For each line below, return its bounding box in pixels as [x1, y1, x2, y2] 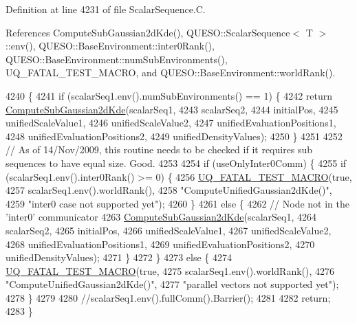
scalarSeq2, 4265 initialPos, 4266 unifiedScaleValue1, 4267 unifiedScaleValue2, [6, 223, 332, 237]
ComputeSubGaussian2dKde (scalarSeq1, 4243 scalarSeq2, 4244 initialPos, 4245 [6, 102, 338, 116]
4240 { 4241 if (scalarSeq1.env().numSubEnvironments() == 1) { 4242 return [6, 88, 333, 102]
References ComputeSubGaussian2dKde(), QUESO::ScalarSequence [6, 25, 290, 39]
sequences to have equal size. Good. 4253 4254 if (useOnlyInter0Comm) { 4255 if [6, 155, 347, 170]
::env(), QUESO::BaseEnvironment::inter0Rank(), [6, 38, 215, 53]
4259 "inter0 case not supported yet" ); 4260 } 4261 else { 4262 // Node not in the [6, 196, 350, 210]
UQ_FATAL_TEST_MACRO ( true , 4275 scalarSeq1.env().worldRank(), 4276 [6, 263, 334, 278]
